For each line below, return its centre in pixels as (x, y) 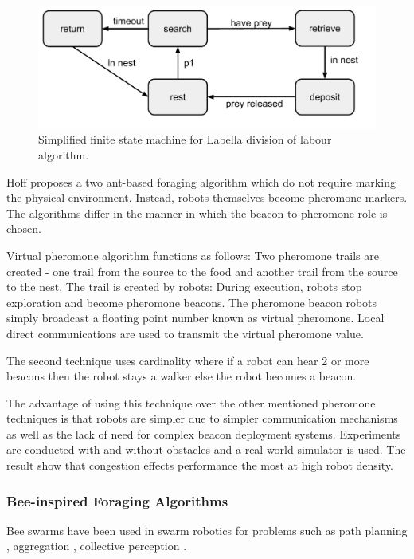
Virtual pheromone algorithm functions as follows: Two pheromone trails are (193, 255)
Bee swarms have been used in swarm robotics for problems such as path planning (207, 530)
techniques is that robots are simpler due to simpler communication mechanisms (202, 418)
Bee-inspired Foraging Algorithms (117, 500)
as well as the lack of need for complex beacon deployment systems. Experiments (204, 433)
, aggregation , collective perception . (97, 546)
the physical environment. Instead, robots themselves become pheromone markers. (207, 197)
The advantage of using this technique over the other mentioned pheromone (191, 402)
